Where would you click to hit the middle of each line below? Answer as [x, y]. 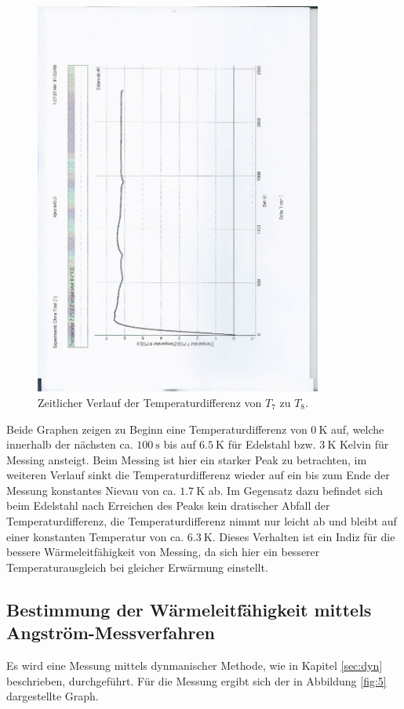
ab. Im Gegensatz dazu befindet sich [296, 490]
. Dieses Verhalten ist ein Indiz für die [304, 536]
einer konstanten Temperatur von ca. [95, 536]
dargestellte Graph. [53, 696]
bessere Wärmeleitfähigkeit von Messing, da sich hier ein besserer [163, 552]
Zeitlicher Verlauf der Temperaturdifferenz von [150, 402]
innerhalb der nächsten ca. [70, 444]
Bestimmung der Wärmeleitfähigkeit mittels [189, 609]
